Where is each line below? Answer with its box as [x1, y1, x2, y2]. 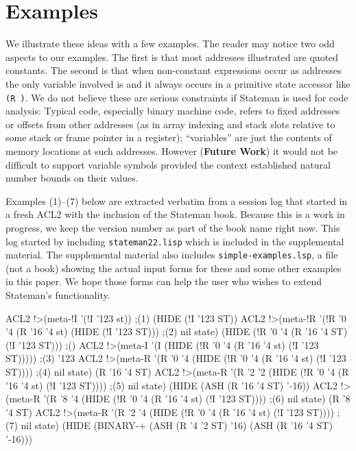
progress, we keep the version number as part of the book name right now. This [5, 220, 340, 234]
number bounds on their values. [5, 171, 139, 185]
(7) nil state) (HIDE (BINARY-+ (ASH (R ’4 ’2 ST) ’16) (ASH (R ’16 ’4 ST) [5, 418, 333, 432]
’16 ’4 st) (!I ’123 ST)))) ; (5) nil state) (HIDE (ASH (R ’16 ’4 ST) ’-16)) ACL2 [5, 378, 337, 392]
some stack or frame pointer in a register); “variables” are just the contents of [5, 130, 332, 145]
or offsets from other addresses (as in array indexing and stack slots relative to [5, 117, 335, 131]
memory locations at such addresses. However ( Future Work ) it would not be [5, 143, 338, 158]
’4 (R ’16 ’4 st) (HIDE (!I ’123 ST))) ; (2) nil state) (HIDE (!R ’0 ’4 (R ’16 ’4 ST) [5, 324, 348, 339]
